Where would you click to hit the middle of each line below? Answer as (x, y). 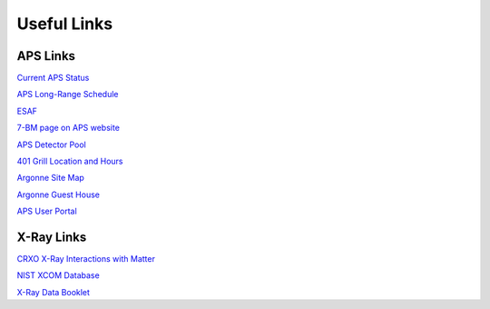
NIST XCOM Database (58, 275)
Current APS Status (53, 78)
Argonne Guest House (58, 194)
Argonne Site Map (51, 178)
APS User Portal (47, 211)
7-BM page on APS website (68, 128)
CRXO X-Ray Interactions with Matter (86, 259)
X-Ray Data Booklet (54, 292)
